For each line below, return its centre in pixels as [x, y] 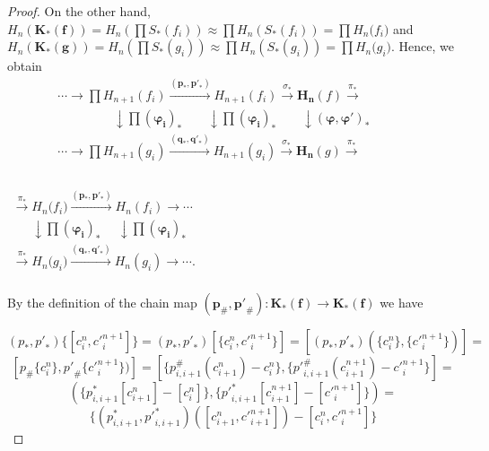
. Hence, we [423, 46]
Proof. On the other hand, [79, 11]
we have [402, 303]
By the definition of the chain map [102, 303]
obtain [25, 66]
